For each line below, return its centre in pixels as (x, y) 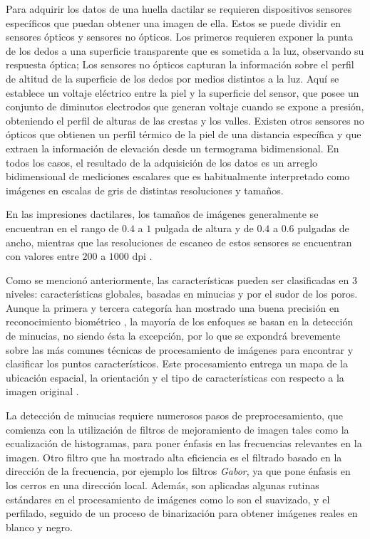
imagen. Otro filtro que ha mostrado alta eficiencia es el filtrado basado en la (174, 457)
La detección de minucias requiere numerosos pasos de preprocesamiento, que (174, 415)
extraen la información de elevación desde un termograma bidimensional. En (173, 148)
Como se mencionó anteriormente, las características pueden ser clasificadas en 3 (181, 279)
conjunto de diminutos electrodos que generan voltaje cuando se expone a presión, (185, 106)
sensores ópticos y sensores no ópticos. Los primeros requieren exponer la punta (179, 37)
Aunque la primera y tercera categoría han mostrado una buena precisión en (173, 307)
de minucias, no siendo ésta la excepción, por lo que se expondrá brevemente (173, 336)
